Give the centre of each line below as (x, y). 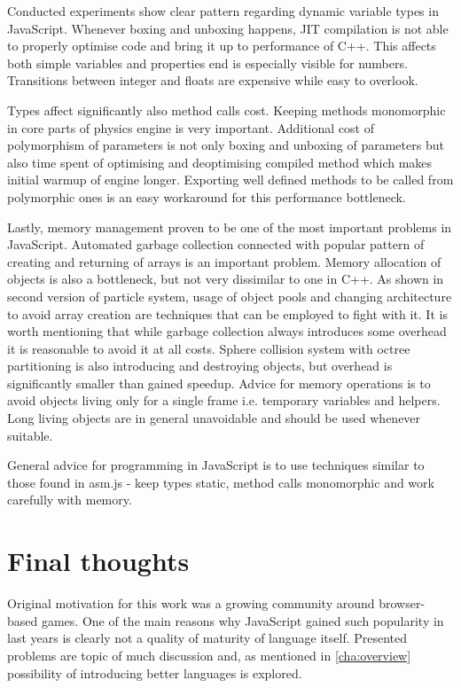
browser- (402, 603)
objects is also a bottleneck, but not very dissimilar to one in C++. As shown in (226, 279)
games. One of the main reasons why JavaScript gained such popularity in (242, 620)
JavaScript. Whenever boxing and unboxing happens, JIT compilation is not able (228, 28)
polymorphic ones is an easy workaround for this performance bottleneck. (207, 196)
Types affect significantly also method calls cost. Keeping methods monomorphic (227, 109)
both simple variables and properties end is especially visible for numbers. (207, 63)
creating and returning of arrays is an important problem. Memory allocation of (224, 261)
